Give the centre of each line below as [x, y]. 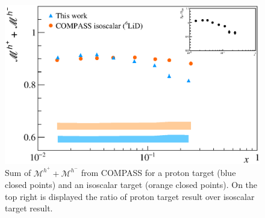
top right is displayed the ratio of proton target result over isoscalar [130, 196]
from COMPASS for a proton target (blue [158, 173]
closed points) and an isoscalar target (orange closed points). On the [131, 185]
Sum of [18, 173]
